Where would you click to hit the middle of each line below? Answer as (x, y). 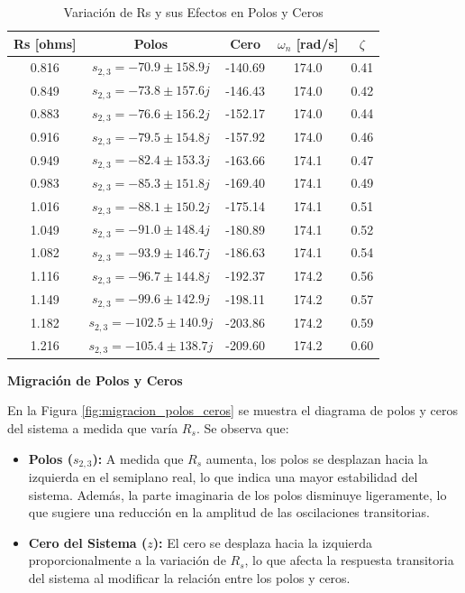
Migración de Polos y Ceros (95, 380)
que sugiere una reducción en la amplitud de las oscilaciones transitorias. (229, 512)
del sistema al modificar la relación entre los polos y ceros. (189, 578)
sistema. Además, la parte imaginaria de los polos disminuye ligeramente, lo (237, 494)
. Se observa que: (242, 428)
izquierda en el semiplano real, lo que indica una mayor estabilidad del (223, 477)
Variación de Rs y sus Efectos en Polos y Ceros (193, 12)
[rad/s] (317, 43)
